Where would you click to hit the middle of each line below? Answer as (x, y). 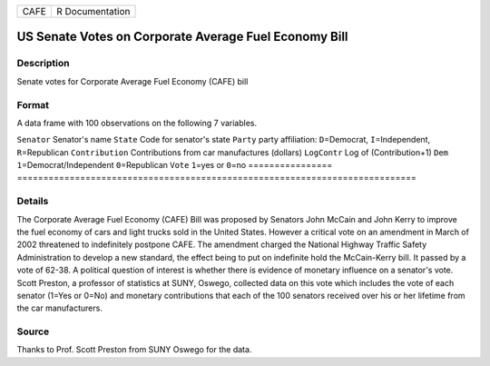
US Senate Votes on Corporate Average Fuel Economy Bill (182, 37)
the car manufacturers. (60, 308)
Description (43, 64)
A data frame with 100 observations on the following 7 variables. (137, 123)
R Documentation (93, 11)
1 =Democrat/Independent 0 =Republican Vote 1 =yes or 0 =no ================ (175, 165)
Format (33, 104)
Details (33, 202)
